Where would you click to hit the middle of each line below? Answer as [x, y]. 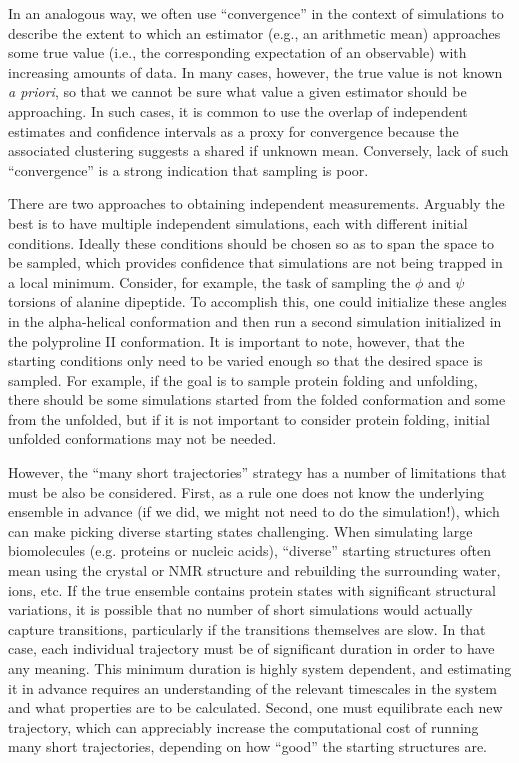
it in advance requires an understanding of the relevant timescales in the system [253, 687]
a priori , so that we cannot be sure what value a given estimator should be [237, 91]
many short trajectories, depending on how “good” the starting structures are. [248, 746]
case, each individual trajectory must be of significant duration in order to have [251, 648]
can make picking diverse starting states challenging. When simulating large [240, 530]
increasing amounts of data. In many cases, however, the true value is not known [255, 71]
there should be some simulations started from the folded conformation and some [257, 399]
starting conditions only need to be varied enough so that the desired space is [245, 360]
